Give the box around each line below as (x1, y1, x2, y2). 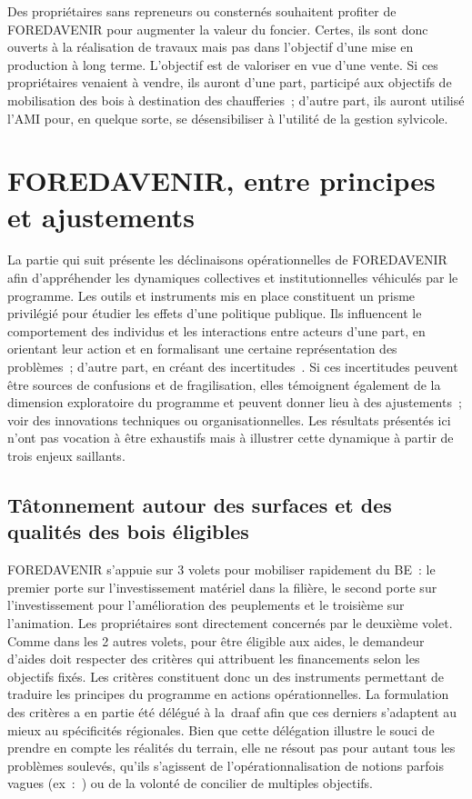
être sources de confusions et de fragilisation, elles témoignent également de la (7, 375, 441, 394)
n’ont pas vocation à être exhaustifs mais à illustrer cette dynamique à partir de (7, 428, 454, 447)
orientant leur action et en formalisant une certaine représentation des (7, 339, 397, 358)
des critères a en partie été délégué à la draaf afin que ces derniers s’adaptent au (7, 702, 457, 721)
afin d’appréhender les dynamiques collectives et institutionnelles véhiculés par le (7, 268, 458, 287)
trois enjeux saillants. (7, 446, 126, 464)
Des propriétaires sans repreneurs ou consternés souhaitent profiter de (7, 2, 397, 20)
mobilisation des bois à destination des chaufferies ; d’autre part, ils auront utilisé (7, 90, 465, 109)
